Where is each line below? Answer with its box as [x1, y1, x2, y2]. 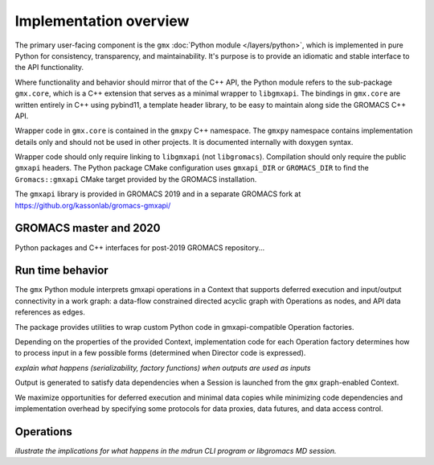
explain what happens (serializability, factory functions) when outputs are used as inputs [14, 363, 311, 372]
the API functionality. [14, 63, 84, 72]
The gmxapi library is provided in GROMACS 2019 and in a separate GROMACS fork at [14, 189, 301, 199]
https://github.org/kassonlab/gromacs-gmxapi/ [14, 200, 171, 210]
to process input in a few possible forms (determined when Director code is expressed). [14, 348, 306, 358]
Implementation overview [14, 12, 190, 30]
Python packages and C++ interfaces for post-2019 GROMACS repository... [14, 242, 265, 253]
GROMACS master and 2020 [14, 221, 161, 235]
